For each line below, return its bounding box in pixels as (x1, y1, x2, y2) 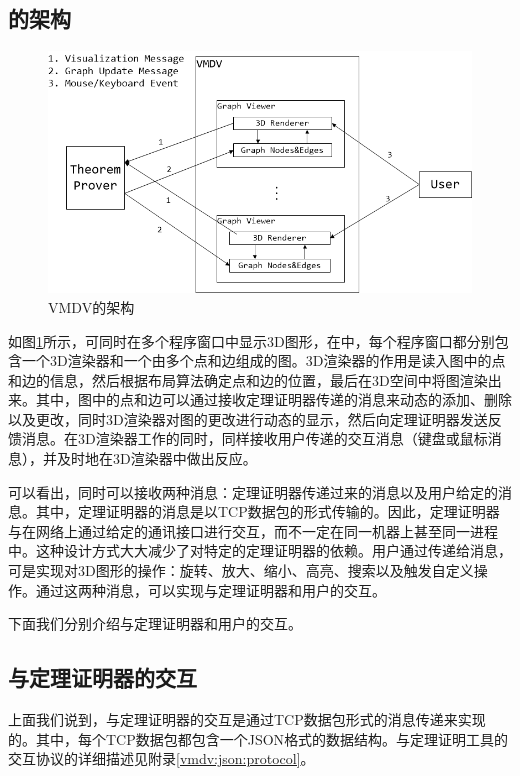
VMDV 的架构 (48, 296, 135, 317)
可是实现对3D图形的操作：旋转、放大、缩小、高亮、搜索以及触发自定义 (8, 560, 474, 581)
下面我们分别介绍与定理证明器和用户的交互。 (8, 613, 302, 634)
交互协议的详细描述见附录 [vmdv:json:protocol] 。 (8, 748, 315, 769)
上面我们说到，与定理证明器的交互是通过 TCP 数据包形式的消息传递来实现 (8, 709, 486, 730)
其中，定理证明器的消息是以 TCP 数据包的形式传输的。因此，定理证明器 (35, 501, 500, 522)
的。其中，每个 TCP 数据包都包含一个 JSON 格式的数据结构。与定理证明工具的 (8, 728, 509, 749)
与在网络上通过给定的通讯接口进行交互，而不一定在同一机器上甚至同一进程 (8, 520, 498, 541)
